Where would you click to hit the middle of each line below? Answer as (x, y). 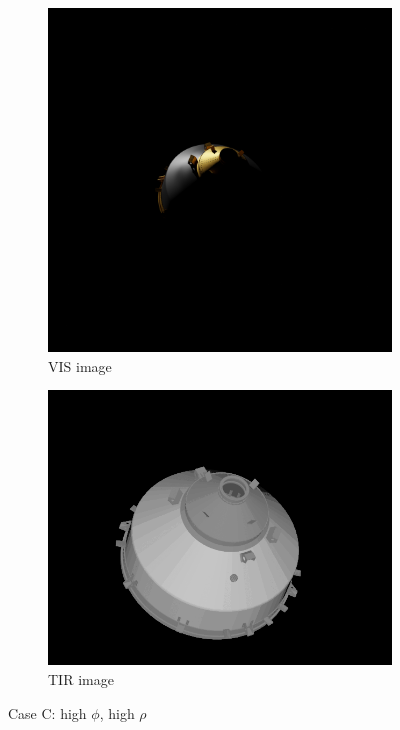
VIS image (80, 365)
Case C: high (47, 712)
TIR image (81, 678)
